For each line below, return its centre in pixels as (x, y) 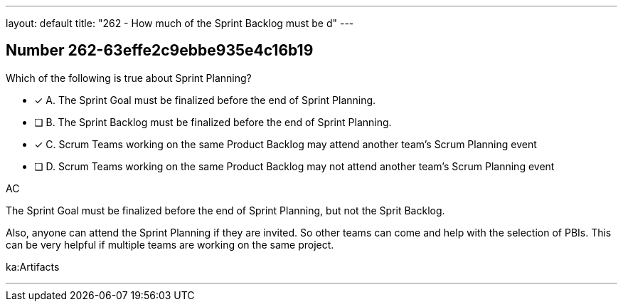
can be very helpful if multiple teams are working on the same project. (170, 244)
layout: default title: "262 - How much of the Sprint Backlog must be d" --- (180, 23)
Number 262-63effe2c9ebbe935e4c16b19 (160, 51)
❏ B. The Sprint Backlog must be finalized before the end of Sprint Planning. (213, 122)
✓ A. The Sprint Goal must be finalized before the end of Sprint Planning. (205, 100)
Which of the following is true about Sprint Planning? (129, 78)
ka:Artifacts (33, 266)
